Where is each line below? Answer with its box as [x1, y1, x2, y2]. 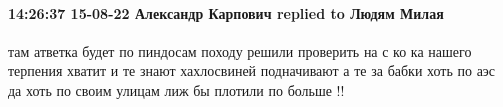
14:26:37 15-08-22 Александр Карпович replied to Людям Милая [8, 2, 444, 23]
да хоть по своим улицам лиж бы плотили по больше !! [8, 79, 345, 100]
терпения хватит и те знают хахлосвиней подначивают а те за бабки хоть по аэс [8, 60, 496, 81]
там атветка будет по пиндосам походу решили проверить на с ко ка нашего [8, 40, 472, 61]
